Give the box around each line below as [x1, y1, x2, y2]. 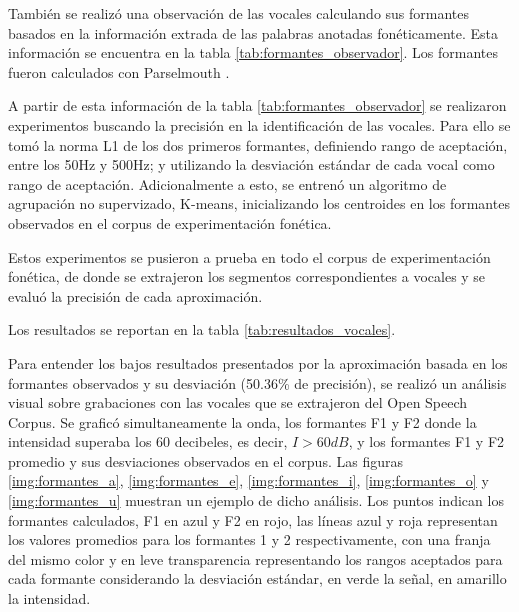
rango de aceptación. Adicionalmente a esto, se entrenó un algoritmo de [8, 173, 447, 194]
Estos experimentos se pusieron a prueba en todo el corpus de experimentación [8, 246, 491, 267]
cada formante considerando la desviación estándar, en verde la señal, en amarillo [8, 568, 507, 589]
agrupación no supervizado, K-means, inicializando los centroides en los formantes [8, 193, 510, 214]
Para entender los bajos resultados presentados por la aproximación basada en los [8, 352, 508, 373]
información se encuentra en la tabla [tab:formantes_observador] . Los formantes [8, 42, 499, 63]
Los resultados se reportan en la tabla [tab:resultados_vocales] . [8, 319, 396, 340]
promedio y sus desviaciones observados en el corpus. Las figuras [8, 450, 403, 471]
